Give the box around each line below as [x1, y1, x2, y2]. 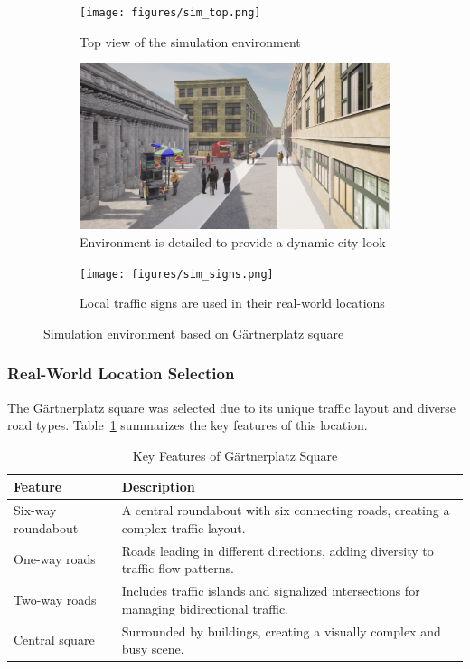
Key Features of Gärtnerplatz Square [132, 445, 338, 464]
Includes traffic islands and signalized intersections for [121, 581, 420, 600]
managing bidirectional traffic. [121, 598, 289, 617]
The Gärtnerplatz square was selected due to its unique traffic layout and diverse [7, 397, 456, 416]
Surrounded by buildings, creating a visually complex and [121, 621, 441, 640]
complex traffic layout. [121, 518, 246, 537]
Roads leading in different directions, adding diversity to [121, 540, 434, 559]
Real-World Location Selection [7, 362, 235, 385]
